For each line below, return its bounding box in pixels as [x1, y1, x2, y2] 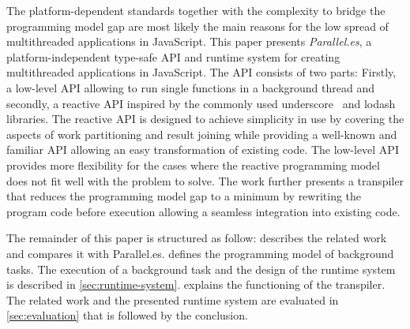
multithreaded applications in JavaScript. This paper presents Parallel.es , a [6, 33, 372, 50]
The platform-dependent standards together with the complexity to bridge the [6, 2, 386, 18]
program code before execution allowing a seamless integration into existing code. [6, 203, 401, 219]
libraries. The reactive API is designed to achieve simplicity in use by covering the [6, 110, 404, 127]
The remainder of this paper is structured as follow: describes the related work [6, 230, 387, 246]
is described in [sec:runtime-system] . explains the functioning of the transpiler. [6, 276, 386, 293]
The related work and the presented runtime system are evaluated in [6, 291, 339, 308]
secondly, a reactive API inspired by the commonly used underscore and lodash [6, 95, 396, 111]
